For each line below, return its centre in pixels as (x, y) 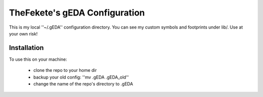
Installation (26, 48)
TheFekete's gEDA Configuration (77, 13)
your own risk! (23, 33)
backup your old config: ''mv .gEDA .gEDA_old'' (81, 77)
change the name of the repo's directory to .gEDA (83, 84)
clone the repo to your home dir (65, 70)
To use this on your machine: (38, 59)
